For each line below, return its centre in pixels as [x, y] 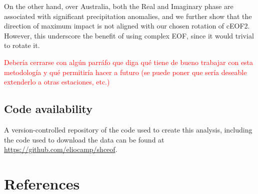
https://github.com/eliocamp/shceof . [61, 149]
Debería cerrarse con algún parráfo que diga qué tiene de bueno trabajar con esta [129, 62]
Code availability [48, 109]
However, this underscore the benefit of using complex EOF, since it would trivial [129, 35]
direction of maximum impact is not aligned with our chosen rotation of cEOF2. [127, 26]
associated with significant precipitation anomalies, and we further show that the [128, 16]
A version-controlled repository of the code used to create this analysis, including [128, 129]
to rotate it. [22, 45]
